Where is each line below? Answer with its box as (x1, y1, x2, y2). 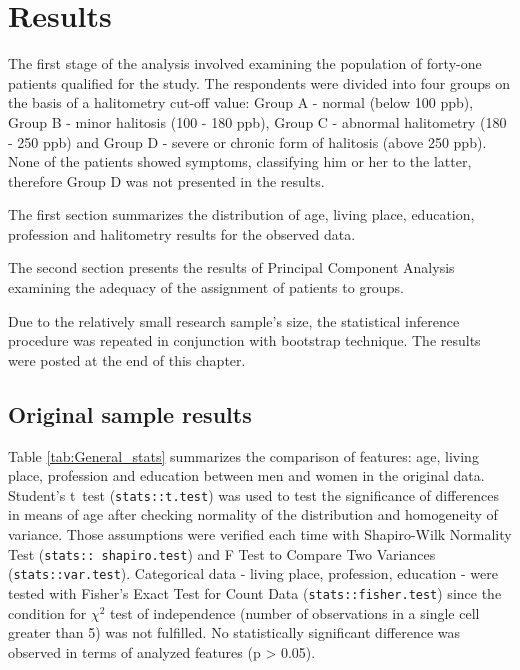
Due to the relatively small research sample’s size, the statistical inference (8, 310, 460, 331)
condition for (8, 602, 87, 623)
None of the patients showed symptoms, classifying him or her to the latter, (8, 151, 472, 172)
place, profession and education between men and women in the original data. (8, 465, 485, 486)
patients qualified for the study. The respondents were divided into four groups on (8, 72, 510, 93)
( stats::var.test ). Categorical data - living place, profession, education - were (8, 563, 498, 584)
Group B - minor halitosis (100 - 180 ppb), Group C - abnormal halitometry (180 (8, 111, 507, 132)
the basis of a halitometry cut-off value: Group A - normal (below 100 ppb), (8, 92, 474, 113)
